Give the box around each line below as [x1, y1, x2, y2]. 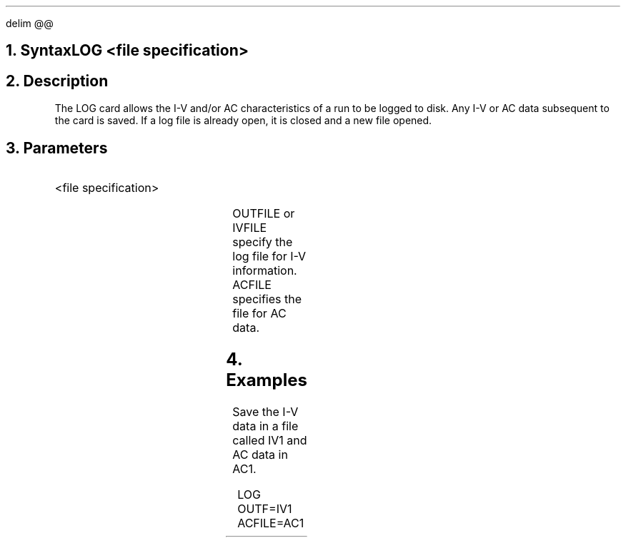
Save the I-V [232, 404, 299, 419]
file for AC [232, 306, 287, 321]
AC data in [232, 447, 288, 462]
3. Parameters [6, 138, 108, 157]
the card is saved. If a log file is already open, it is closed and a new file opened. [54, 114, 432, 127]
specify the [232, 235, 293, 250]
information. [232, 263, 297, 278]
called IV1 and [232, 432, 307, 447]
